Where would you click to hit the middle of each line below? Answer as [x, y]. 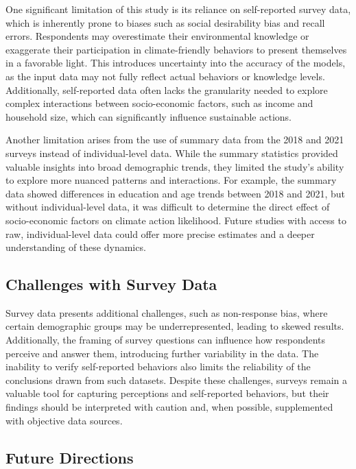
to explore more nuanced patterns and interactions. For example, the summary [171, 180]
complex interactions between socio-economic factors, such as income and [159, 103]
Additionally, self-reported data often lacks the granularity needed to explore [167, 89]
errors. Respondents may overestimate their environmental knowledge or [157, 36]
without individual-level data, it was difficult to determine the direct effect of [168, 207]
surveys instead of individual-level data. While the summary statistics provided [172, 153]
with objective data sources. [64, 420]
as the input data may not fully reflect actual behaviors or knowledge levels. [165, 76]
